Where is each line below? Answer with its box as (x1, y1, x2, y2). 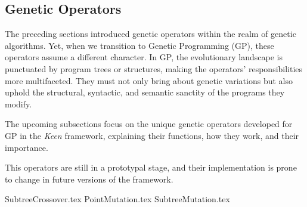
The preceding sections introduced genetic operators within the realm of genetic (5, 27, 296, 40)
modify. (5, 97, 32, 110)
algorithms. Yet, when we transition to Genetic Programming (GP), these (5, 39, 274, 51)
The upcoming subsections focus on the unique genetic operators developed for (5, 118, 293, 130)
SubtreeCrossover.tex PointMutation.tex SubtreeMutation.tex (5, 193, 230, 205)
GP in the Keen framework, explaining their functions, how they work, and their (5, 129, 299, 141)
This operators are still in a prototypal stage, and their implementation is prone (5, 161, 297, 174)
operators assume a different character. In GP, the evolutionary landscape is (5, 51, 283, 63)
